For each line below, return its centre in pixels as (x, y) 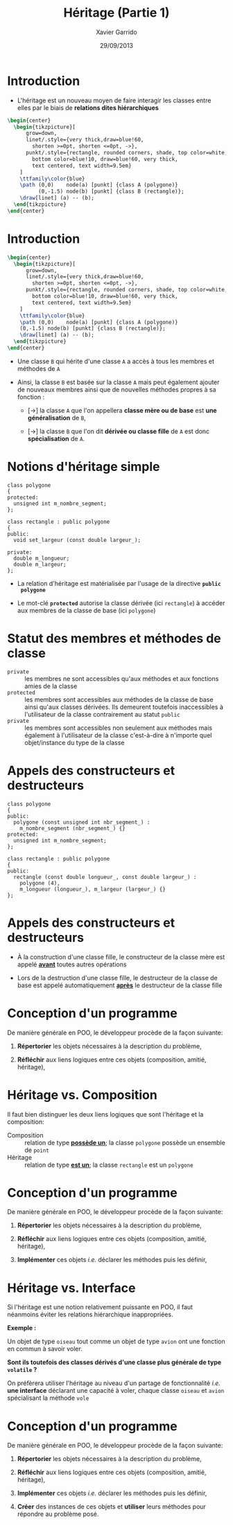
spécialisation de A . (56, 438)
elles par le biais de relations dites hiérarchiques (88, 107)
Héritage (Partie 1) (116, 13)
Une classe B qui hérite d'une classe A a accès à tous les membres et (116, 361)
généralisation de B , (57, 417)
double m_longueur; (42, 558)
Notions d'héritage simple (84, 467)
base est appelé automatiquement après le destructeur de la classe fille (120, 985)
